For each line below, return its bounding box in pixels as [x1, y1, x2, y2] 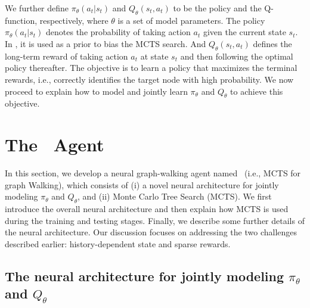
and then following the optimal [180, 49, 293, 62]
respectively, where [39, 14, 108, 26]
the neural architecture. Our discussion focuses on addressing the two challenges [5, 226, 297, 238]
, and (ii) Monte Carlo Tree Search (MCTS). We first [77, 190, 272, 203]
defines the [253, 37, 292, 49]
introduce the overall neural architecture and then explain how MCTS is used [5, 203, 289, 215]
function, [5, 14, 38, 26]
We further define [5, 2, 69, 14]
